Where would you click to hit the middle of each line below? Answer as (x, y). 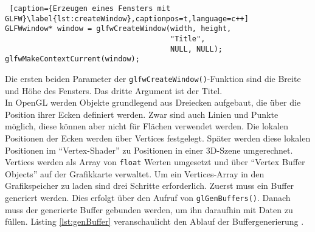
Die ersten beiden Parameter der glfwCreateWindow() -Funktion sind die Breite (153, 78)
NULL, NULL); (196, 49)
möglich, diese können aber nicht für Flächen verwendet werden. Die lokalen (147, 126)
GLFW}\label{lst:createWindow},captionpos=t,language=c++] (127, 19)
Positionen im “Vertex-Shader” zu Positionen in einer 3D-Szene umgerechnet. (149, 150)
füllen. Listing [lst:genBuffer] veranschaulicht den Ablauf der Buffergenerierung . (154, 221)
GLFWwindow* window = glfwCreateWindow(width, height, (118, 29)
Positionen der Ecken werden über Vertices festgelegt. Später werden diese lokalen (158, 138)
